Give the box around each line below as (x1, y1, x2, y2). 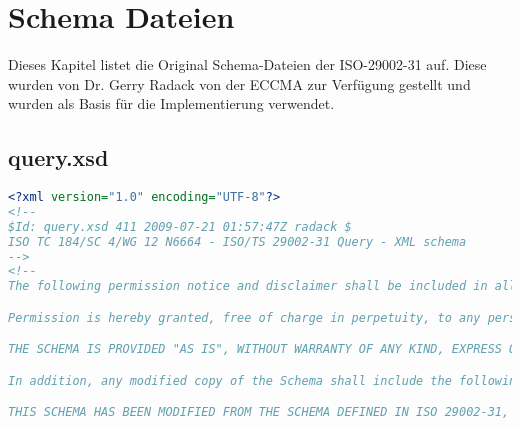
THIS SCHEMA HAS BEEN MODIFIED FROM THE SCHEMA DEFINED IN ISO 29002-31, (8, 405, 510, 420)
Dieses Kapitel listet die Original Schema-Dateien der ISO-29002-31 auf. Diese (8, 54, 487, 75)
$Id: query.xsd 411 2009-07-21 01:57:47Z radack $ (8, 219, 352, 234)
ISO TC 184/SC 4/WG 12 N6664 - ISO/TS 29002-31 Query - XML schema (8, 234, 467, 249)
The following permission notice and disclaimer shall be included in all (8, 279, 517, 294)
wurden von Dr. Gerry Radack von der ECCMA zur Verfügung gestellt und (8, 73, 471, 94)
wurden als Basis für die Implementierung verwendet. (8, 93, 335, 114)
